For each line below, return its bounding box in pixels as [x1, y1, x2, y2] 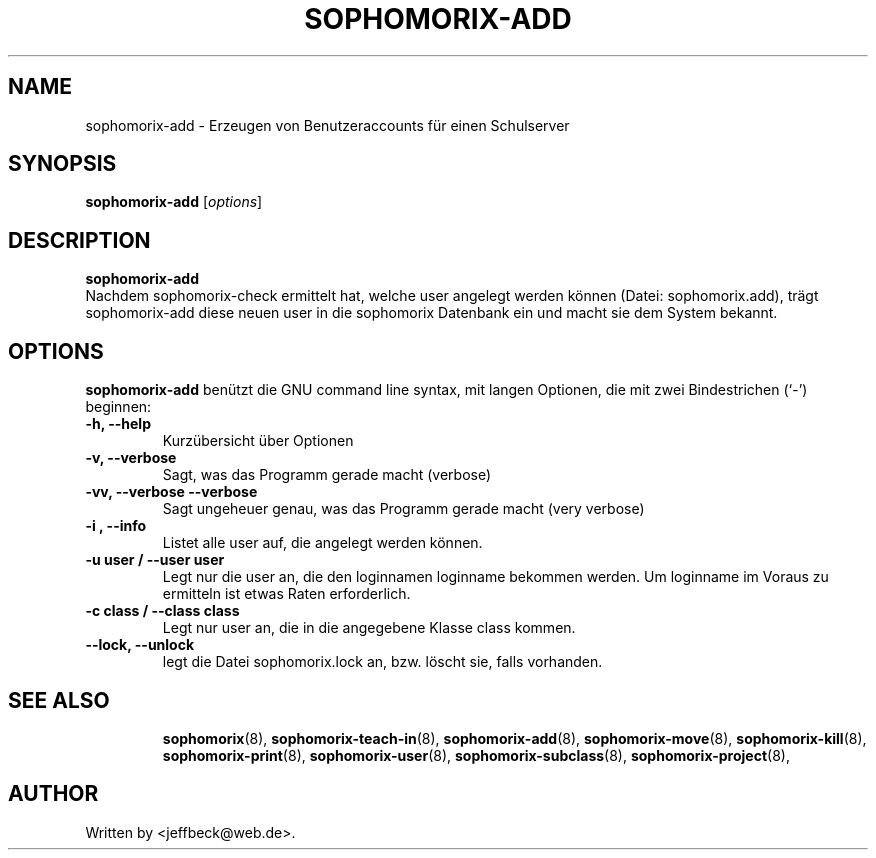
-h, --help [85, 415, 151, 433]
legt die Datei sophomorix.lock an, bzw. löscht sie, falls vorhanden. [162, 653, 603, 671]
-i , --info [85, 517, 147, 535]
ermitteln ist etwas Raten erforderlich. [162, 585, 411, 603]
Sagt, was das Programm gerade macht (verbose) [162, 466, 492, 484]
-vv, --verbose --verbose [85, 483, 258, 501]
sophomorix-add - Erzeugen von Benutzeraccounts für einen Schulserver [85, 116, 570, 134]
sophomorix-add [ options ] [85, 193, 263, 211]
